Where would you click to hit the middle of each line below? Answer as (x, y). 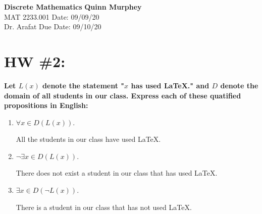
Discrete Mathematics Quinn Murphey (73, 7)
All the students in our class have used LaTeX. (88, 139)
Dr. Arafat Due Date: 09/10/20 (53, 26)
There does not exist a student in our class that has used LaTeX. (117, 173)
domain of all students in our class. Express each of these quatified (123, 95)
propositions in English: (46, 105)
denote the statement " (84, 85)
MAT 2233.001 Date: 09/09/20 (52, 16)
